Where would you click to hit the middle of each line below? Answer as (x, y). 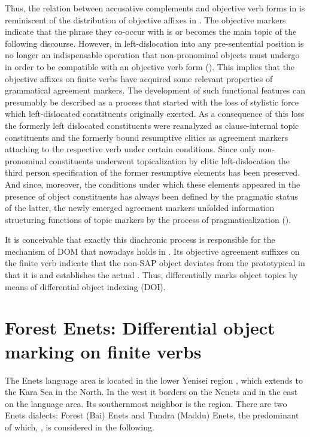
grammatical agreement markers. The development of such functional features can (155, 90)
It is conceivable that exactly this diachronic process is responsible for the (140, 239)
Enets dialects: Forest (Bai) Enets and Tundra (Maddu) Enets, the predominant (152, 415)
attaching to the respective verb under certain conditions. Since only (130, 149)
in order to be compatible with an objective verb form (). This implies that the (150, 66)
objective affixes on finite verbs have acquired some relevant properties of (139, 78)
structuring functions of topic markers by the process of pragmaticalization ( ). (148, 219)
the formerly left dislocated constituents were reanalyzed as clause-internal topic (152, 125)
